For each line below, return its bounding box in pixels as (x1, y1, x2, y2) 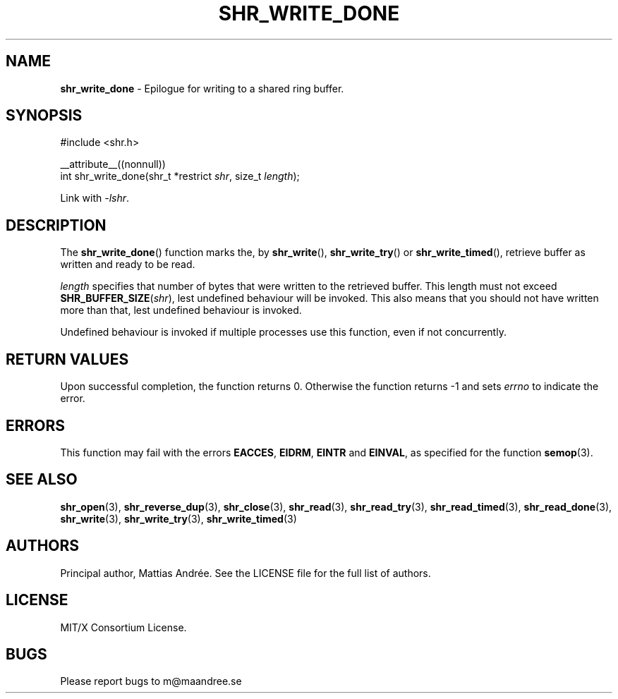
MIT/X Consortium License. (60, 621, 187, 633)
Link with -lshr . (60, 192, 130, 205)
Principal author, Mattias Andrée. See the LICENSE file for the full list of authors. (60, 566, 431, 579)
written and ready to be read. (60, 258, 195, 271)
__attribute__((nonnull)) (60, 158, 166, 171)
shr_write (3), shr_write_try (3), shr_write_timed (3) (60, 512, 297, 525)
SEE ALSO (6, 470, 78, 489)
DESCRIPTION (6, 216, 107, 234)
